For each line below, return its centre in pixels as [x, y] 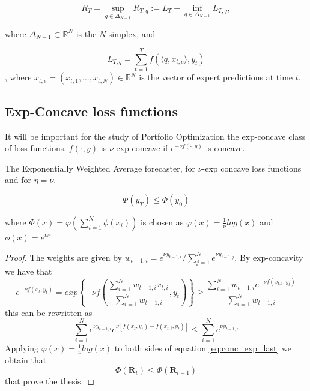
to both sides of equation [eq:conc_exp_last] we [203, 348]
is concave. [225, 148]
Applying [22, 348]
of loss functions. [36, 148]
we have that [29, 271]
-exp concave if [141, 148]
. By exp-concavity [269, 257]
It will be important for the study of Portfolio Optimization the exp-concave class [155, 136]
